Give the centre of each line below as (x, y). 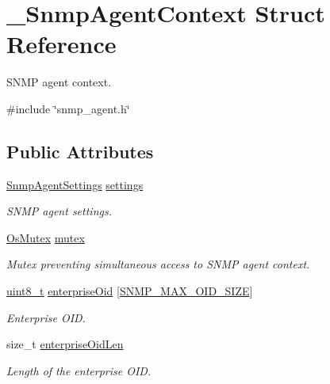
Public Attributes (80, 151)
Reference (61, 44)
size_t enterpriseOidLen (65, 344)
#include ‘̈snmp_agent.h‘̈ (68, 108)
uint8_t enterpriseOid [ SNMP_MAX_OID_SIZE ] (130, 291)
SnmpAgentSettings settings (75, 184)
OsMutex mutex (46, 237)
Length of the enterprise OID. (79, 370)
